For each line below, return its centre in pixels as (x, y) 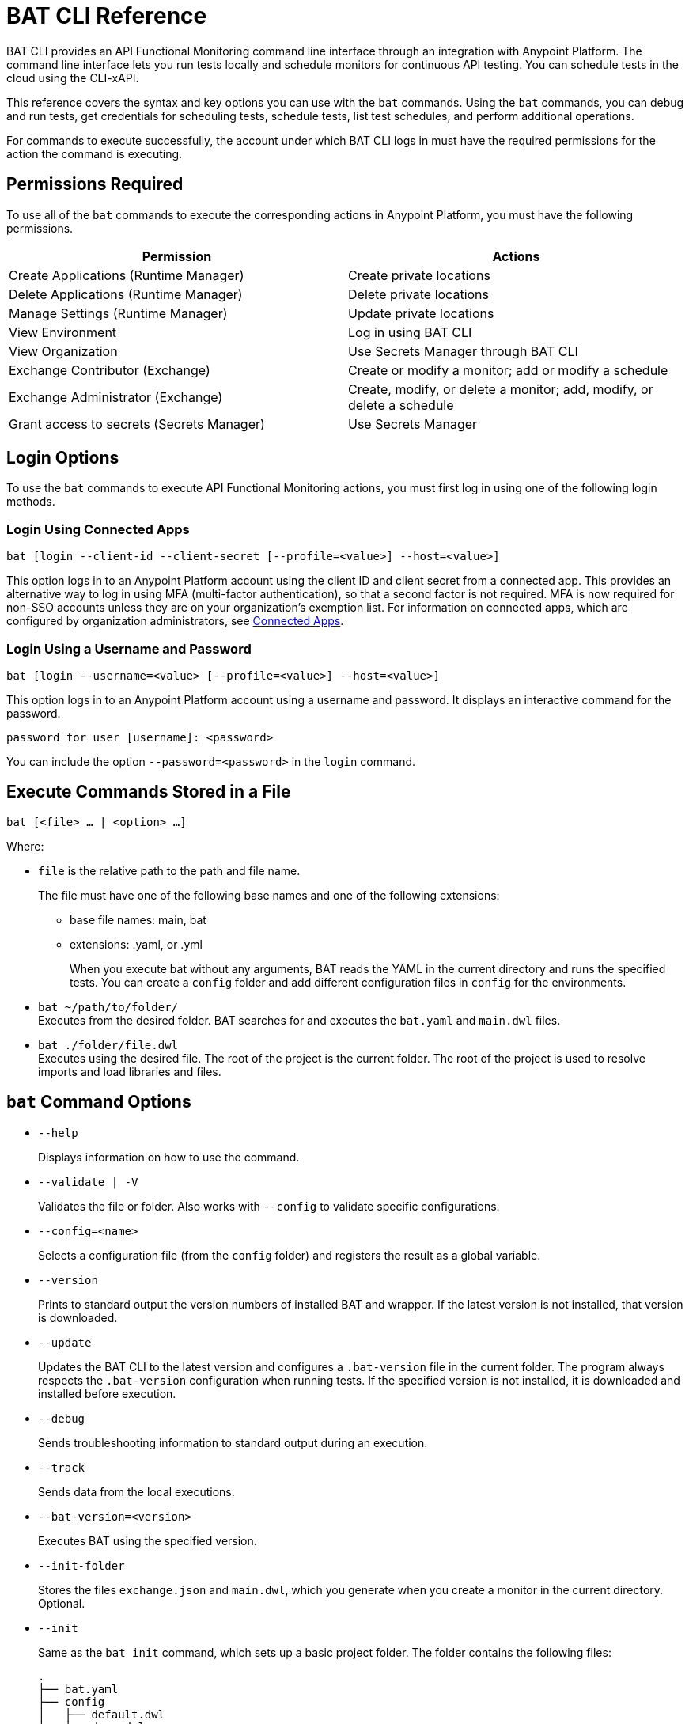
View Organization (63, 351)
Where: (25, 846)
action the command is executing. (95, 153)
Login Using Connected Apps (98, 529)
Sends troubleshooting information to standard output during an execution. (233, 1442)
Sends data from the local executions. (136, 1491)
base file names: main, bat (138, 919)
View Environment (63, 332)
